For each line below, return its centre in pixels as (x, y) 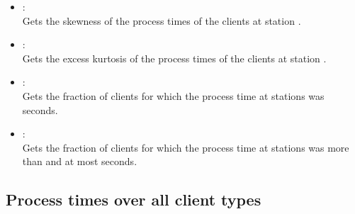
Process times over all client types (134, 199)
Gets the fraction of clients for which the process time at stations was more (186, 147)
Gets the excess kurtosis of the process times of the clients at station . (174, 58)
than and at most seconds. (80, 161)
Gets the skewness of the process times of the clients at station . (162, 20)
